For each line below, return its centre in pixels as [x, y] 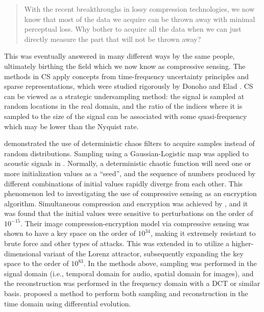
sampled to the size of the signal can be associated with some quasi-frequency [126, 116]
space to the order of [37, 263]
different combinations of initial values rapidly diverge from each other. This [124, 183]
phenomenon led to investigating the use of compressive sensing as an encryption [130, 193]
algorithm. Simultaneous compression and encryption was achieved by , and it [126, 203]
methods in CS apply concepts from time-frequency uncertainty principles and [127, 76]
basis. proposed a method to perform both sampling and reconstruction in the [126, 293]
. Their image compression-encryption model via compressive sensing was [135, 223]
